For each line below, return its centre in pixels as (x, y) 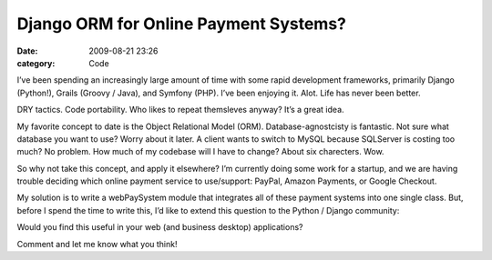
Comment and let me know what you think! (97, 244)
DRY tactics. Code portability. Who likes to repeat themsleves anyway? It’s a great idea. (181, 110)
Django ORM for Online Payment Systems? (181, 24)
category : (36, 63)
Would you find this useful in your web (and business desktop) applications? (160, 227)
